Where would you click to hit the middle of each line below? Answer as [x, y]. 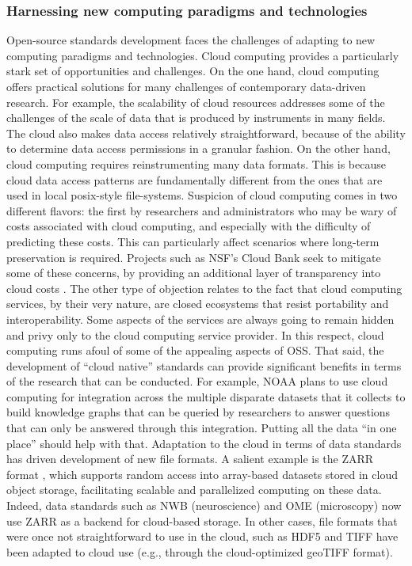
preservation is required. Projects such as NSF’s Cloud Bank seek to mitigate [194, 257]
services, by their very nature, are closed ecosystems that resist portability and [198, 304]
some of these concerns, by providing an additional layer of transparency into [194, 273]
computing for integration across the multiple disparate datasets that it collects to [206, 396]
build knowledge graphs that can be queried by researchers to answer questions [198, 412]
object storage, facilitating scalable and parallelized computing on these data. [194, 490]
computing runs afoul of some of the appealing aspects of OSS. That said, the [195, 350]
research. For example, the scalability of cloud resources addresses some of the [196, 102]
